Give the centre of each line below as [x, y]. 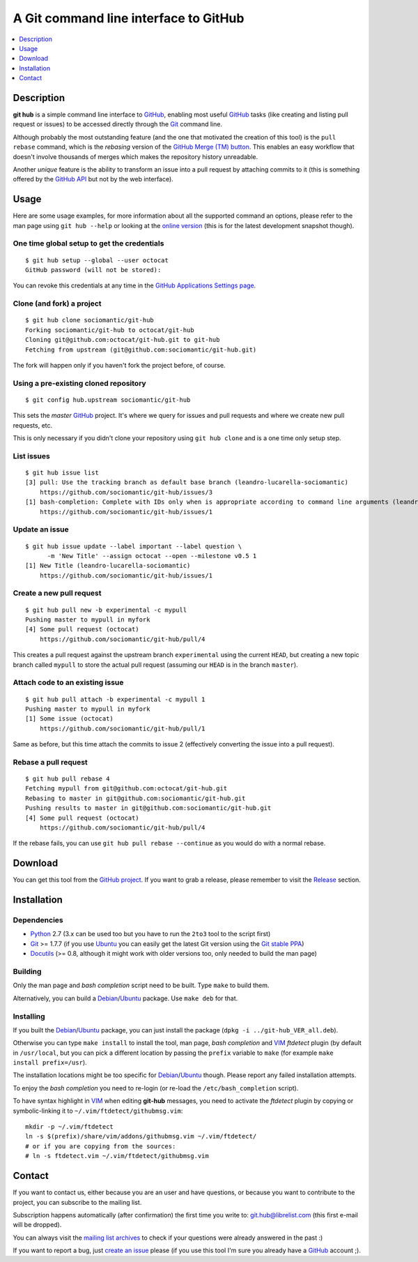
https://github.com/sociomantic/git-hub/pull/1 [122, 728]
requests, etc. [33, 425]
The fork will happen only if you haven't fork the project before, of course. [119, 365]
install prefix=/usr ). [50, 1062]
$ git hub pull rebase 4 [68, 779]
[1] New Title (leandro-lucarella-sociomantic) [108, 566]
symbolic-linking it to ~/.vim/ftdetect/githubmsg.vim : [98, 1111]
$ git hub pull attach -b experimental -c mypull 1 [115, 699]
